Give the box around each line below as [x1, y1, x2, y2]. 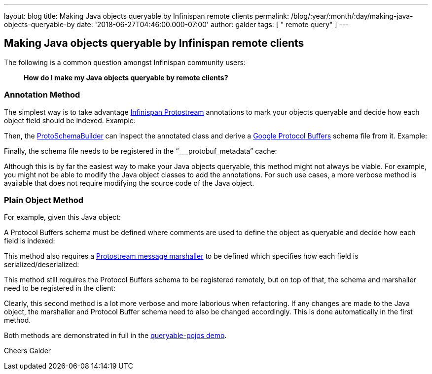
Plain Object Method [4, 195, 84, 205]
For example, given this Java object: [4, 213, 121, 222]
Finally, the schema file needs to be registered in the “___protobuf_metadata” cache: [4, 146, 277, 155]
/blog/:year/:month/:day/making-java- [290, 12, 413, 20]
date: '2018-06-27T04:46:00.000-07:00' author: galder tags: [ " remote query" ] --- [76, 20, 349, 29]
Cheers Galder [4, 346, 51, 355]
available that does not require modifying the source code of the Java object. [4, 178, 254, 187]
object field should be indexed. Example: [4, 116, 136, 125]
